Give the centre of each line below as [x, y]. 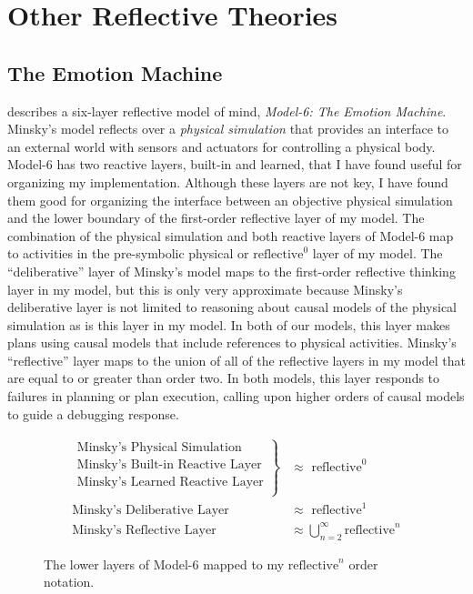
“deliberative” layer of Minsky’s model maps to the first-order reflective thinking [231, 271]
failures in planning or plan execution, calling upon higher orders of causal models [236, 396]
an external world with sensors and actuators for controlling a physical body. [221, 146]
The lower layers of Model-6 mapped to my [164, 564]
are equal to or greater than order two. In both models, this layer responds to [224, 378]
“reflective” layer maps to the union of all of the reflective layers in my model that [236, 360]
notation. [69, 582]
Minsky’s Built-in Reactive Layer [169, 464]
